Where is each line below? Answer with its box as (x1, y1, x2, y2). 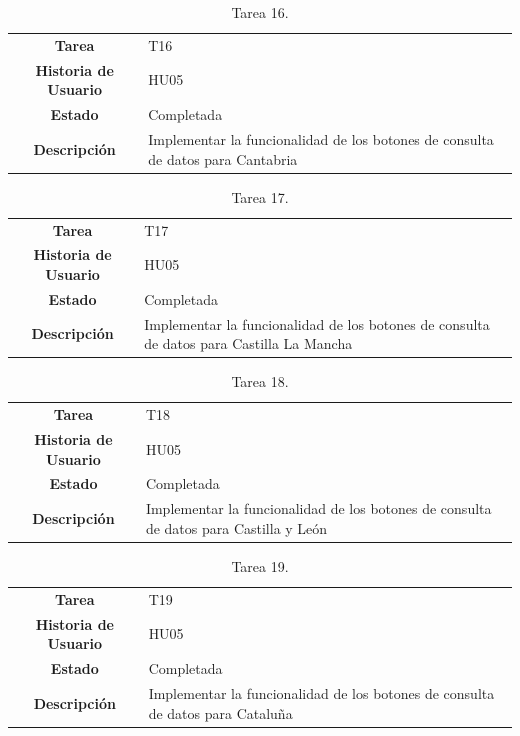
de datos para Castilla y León (145, 517, 328, 538)
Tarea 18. (231, 371, 289, 392)
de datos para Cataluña (148, 702, 293, 723)
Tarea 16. (231, 2, 289, 22)
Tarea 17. (231, 186, 289, 207)
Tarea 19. (231, 555, 289, 576)
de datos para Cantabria (148, 148, 298, 169)
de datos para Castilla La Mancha (144, 333, 353, 354)
